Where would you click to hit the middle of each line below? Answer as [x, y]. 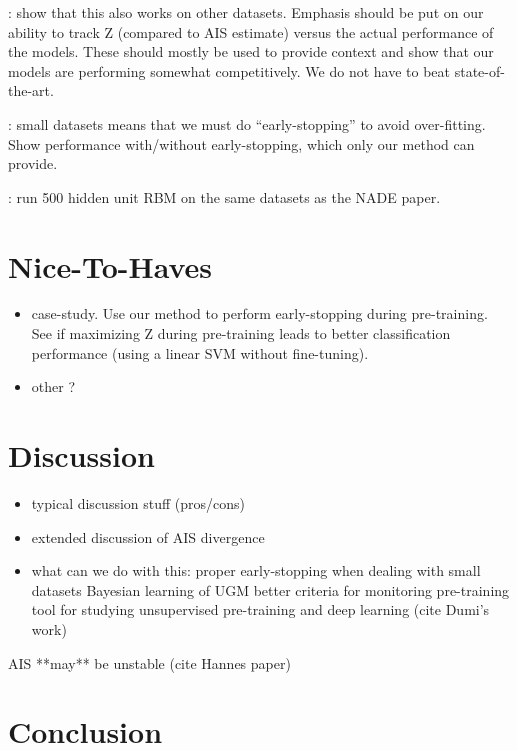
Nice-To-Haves [110, 265]
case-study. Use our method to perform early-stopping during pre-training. [259, 313]
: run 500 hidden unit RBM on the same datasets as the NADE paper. [224, 196]
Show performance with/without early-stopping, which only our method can [241, 143]
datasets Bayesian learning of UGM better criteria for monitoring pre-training [270, 589]
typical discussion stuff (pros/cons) [138, 502]
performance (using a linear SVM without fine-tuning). [200, 352]
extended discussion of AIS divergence [148, 536]
